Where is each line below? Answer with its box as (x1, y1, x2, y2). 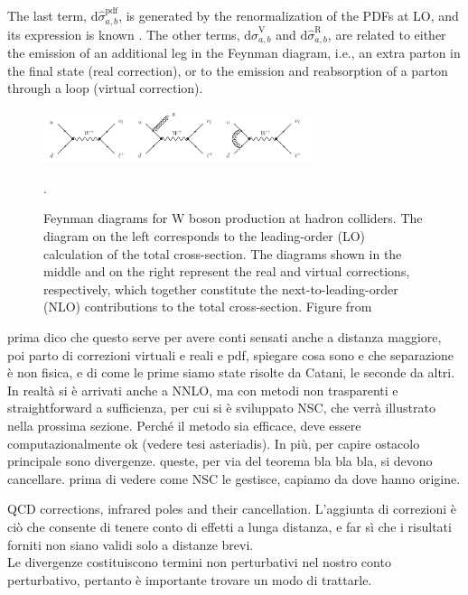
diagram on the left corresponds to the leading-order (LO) (43, 227, 366, 246)
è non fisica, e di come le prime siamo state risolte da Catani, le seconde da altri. (7, 363, 455, 382)
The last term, (7, 6, 87, 24)
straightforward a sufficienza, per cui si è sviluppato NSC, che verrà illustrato (7, 398, 435, 417)
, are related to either (327, 24, 446, 43)
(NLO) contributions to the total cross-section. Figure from (43, 297, 372, 316)
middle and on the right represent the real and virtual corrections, (43, 262, 410, 281)
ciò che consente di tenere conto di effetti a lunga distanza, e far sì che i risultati (7, 516, 452, 535)
